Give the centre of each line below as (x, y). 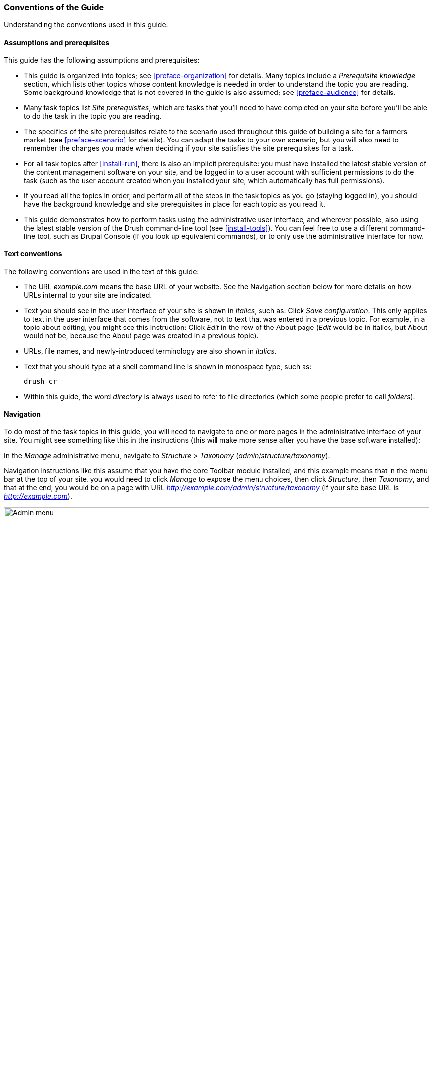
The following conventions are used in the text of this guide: (102, 271)
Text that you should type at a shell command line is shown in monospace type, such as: (168, 366)
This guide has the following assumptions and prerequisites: (102, 60)
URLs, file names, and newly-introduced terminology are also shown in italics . (150, 351)
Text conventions (33, 254)
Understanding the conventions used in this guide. (86, 25)
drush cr (41, 381)
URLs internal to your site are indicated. (88, 295)
